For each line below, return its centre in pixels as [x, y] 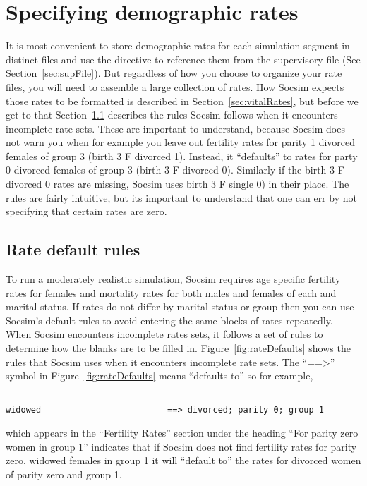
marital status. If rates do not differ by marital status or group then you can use [180, 306]
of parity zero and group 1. [64, 474]
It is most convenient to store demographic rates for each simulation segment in [178, 45]
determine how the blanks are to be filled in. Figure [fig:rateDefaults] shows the [178, 348]
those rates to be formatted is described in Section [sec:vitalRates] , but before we [182, 101]
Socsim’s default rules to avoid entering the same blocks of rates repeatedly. [169, 320]
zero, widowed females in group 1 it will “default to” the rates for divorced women [183, 460]
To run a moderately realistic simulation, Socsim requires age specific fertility [173, 279]
